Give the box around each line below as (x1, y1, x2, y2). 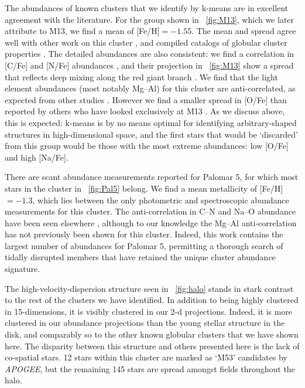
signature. (5, 263, 40, 275)
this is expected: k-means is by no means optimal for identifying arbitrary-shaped (5, 116, 297, 128)
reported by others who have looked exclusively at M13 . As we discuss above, (5, 105, 285, 117)
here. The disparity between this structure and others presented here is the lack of (5, 339, 300, 352)
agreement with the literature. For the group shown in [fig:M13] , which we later (5, 13, 294, 25)
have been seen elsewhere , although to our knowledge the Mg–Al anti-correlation (5, 216, 297, 229)
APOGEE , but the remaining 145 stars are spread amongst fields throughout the (5, 362, 295, 375)
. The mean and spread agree (191, 25, 296, 37)
